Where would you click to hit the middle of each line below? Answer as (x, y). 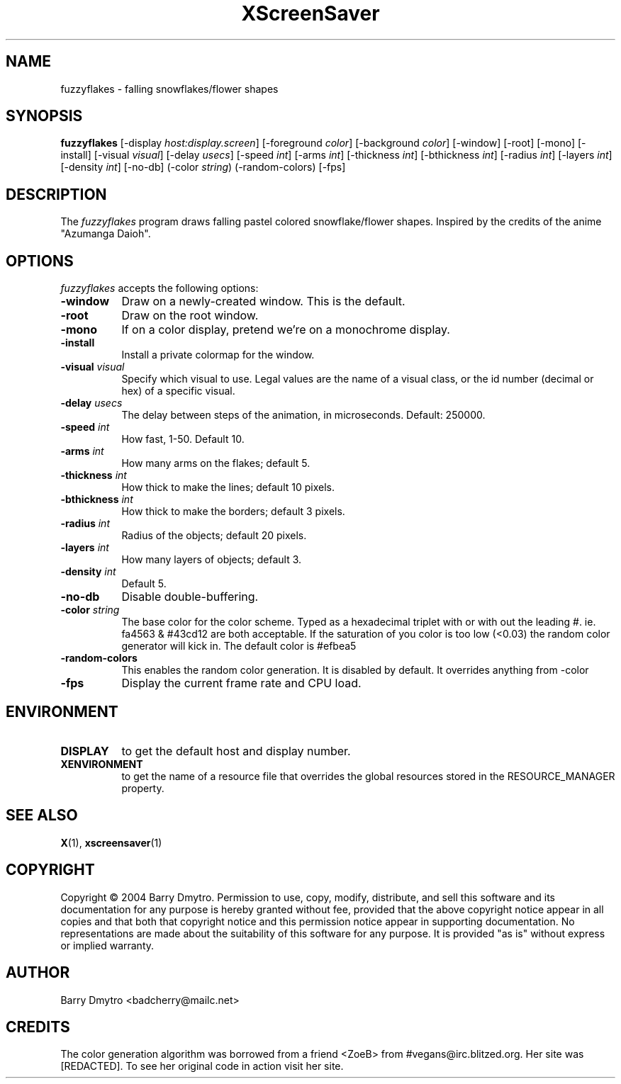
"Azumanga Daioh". (106, 234)
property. (143, 788)
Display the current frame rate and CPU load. (241, 683)
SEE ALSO (42, 815)
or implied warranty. (107, 945)
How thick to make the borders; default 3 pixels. (233, 512)
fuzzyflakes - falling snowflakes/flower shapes (169, 89)
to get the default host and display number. (236, 751)
